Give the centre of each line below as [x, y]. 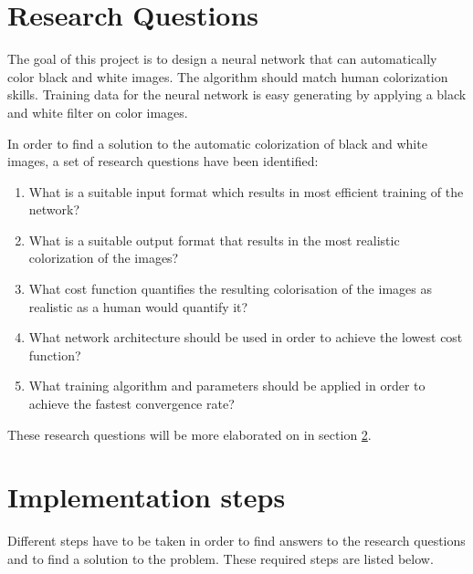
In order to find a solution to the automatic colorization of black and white [217, 143]
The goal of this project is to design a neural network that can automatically [222, 59]
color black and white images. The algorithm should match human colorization [228, 76]
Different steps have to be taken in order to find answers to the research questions [236, 541]
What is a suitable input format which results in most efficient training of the [246, 191]
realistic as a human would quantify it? [138, 306]
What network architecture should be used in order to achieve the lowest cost [246, 337]
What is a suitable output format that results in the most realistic [214, 240]
